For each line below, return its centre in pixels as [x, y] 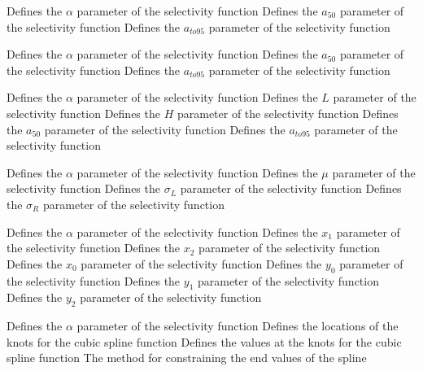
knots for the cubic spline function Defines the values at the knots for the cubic [204, 341]
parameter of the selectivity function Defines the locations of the [238, 326]
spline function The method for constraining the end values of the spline [187, 358]
